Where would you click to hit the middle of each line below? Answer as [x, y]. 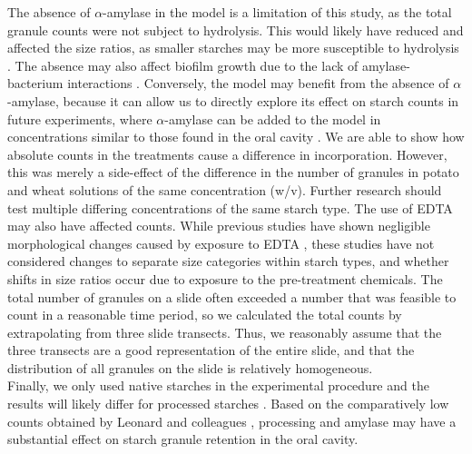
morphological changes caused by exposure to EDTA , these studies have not [221, 243]
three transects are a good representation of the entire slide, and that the [211, 350]
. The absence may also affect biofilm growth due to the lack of [183, 65]
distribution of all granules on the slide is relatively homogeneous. [190, 367]
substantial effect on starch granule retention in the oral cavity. [183, 439]
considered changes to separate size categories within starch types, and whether [228, 261]
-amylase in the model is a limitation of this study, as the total [277, 12]
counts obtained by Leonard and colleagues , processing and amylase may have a [232, 421]
